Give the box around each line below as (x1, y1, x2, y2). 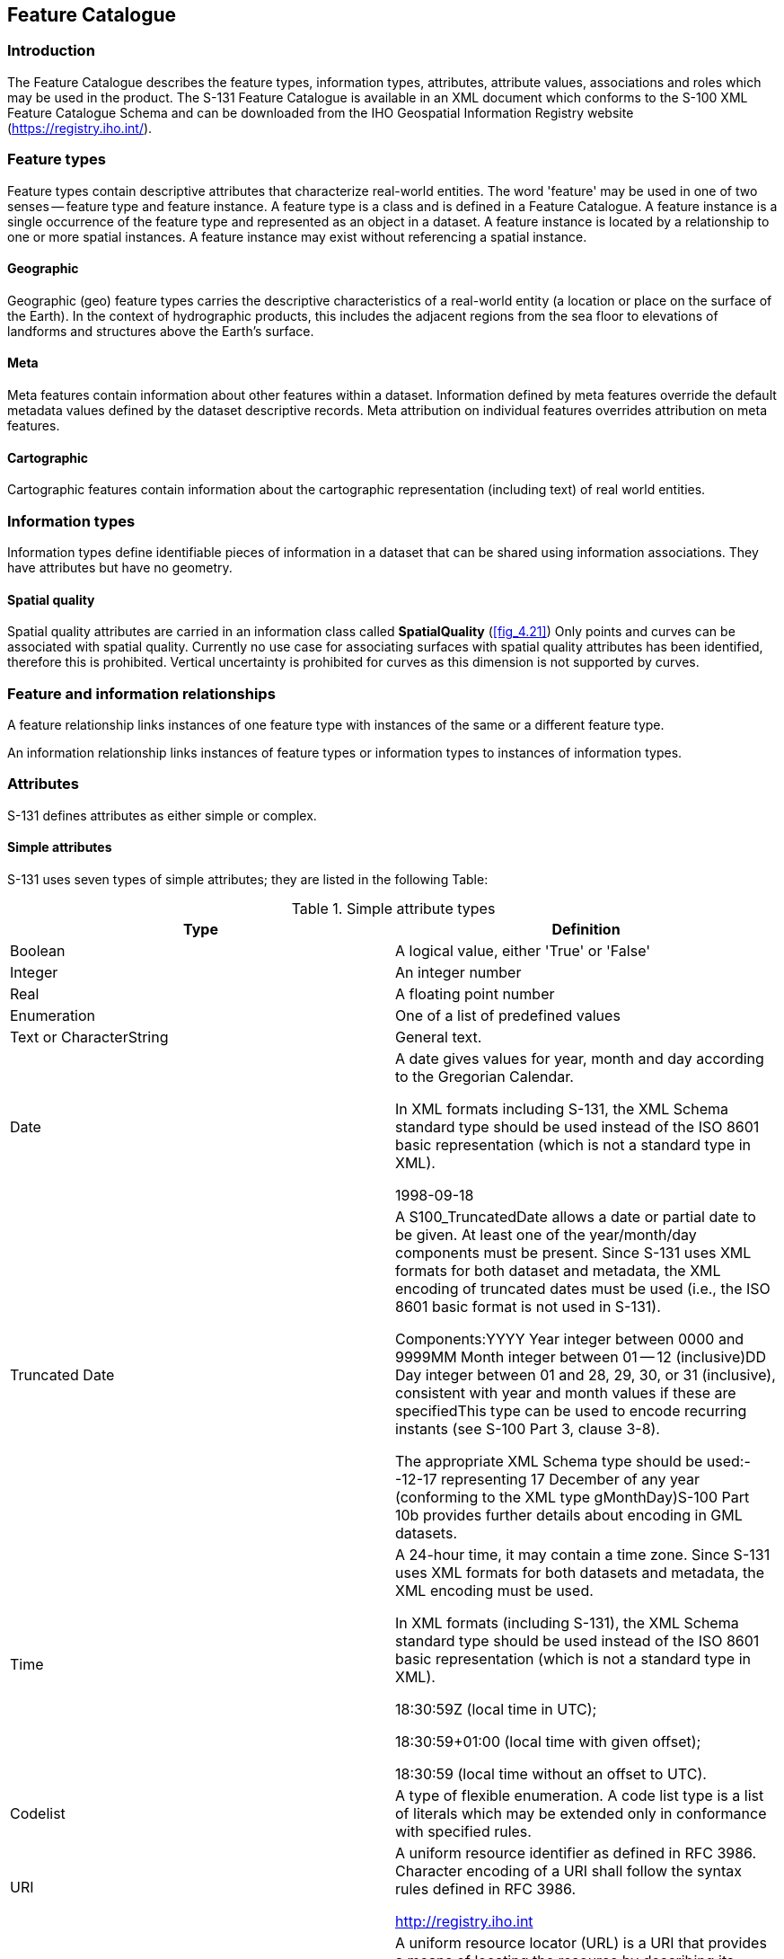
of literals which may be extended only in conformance (395, 1804, 767, 1822)
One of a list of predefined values (395, 1006, 621, 1024)
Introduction (7, 41, 95, 60)
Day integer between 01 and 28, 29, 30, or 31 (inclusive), (395, 1365, 776, 1384)
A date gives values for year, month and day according (395, 1049, 764, 1068)
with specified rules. (395, 1822, 532, 1840)
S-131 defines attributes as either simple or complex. (7, 807, 317, 823)
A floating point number (395, 984, 555, 1003)
